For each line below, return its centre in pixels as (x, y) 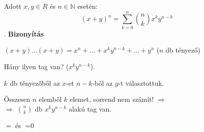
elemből (50, 99)
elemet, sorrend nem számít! (112, 99)
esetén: (87, 6)
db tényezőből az (35, 83)
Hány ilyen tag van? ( (36, 66)
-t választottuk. (141, 83)
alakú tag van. (90, 108)
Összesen (17, 99)
